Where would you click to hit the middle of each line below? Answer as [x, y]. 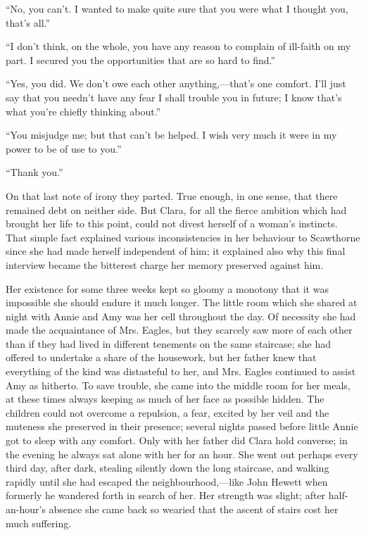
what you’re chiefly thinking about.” [83, 111]
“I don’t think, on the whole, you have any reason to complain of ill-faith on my [178, 46]
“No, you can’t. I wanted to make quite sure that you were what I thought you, [177, 8]
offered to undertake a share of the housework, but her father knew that [161, 357]
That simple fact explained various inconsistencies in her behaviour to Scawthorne [183, 237]
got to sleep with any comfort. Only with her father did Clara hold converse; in [177, 440]
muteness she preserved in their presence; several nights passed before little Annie [182, 426]
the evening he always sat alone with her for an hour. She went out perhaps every [182, 454]
